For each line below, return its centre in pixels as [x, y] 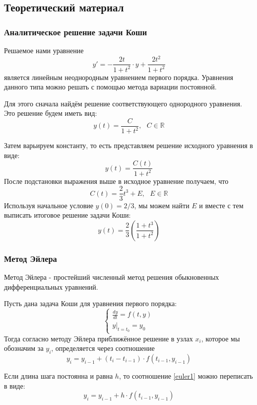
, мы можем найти [162, 205]
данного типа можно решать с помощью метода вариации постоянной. [110, 87]
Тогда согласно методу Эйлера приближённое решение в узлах [98, 338]
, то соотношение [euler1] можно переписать [186, 376]
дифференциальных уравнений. [51, 286]
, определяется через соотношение [103, 348]
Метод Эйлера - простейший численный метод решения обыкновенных [112, 277]
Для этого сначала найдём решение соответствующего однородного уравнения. [123, 103]
